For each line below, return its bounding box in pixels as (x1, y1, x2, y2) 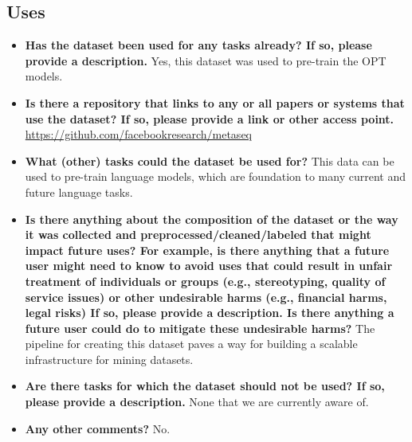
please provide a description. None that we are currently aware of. (25, 393, 369, 410)
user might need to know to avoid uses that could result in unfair (25, 257, 393, 274)
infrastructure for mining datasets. (25, 350, 194, 367)
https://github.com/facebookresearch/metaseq (25, 126, 252, 143)
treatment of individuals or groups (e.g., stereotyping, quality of (25, 272, 386, 289)
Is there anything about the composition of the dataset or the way (25, 210, 398, 227)
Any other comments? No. (25, 420, 171, 436)
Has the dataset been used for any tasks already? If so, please (25, 37, 372, 53)
